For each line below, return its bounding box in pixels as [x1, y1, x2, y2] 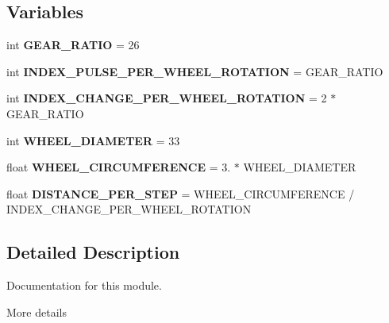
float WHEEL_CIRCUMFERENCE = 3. [6, 159, 231, 175]
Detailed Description [6, 240, 180, 264]
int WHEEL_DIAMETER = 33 [6, 132, 180, 148]
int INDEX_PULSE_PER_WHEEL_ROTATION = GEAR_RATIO [6, 63, 383, 79]
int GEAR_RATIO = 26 [6, 37, 140, 53]
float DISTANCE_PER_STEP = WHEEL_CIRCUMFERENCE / [6, 185, 355, 202]
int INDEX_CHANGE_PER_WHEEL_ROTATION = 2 [6, 90, 327, 106]
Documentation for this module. [6, 277, 162, 294]
